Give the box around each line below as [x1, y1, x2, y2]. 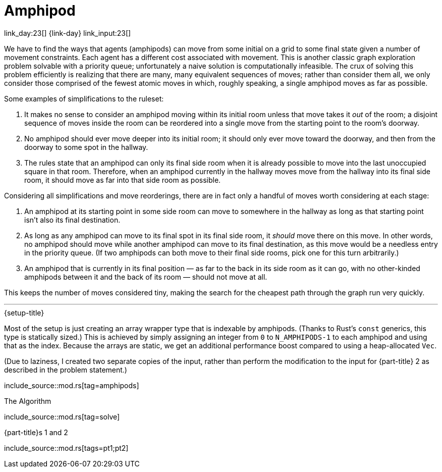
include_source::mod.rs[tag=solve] [4, 412, 120, 421]
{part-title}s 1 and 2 [4, 428, 68, 437]
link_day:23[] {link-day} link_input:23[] [4, 28, 131, 37]
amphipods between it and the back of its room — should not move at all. [24, 272, 267, 281]
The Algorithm [4, 396, 51, 405]
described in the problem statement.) [4, 365, 127, 374]
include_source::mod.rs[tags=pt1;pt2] [4, 443, 129, 452]
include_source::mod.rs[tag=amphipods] [4, 381, 139, 390]
